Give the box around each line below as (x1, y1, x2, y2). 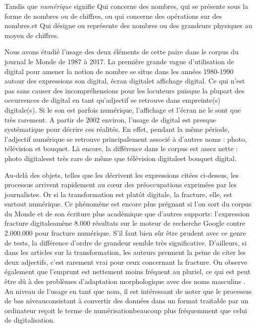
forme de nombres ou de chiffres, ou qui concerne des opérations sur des (4, 10, 222, 21)
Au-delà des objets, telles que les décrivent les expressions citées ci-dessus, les (4, 169, 239, 180)
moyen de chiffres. (4, 30, 59, 40)
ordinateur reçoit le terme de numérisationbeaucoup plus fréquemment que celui (4, 305, 247, 315)
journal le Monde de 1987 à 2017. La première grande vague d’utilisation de (4, 56, 234, 66)
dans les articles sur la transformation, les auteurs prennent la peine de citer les (4, 247, 246, 257)
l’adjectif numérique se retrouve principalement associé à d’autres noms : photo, (4, 133, 247, 144)
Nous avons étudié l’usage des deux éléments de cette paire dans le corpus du (4, 46, 239, 57)
